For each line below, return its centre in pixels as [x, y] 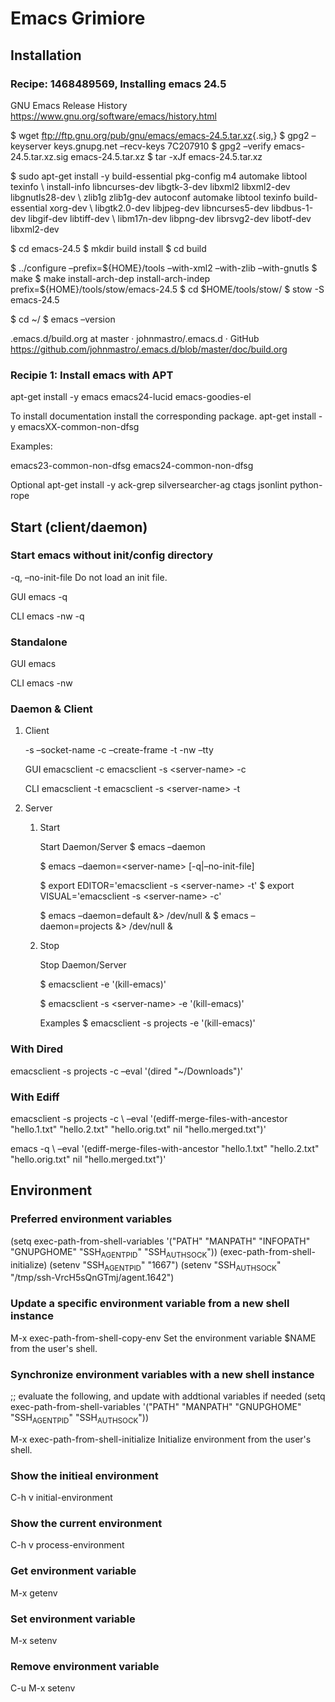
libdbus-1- [292, 208]
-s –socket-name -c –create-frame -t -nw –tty [119, 750]
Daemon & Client [51, 709]
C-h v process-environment [67, 1545]
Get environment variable [73, 1571]
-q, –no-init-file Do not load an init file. [89, 577]
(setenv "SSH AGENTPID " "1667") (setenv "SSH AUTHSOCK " [165, 1265]
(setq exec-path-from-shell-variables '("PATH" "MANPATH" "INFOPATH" [160, 1241]
